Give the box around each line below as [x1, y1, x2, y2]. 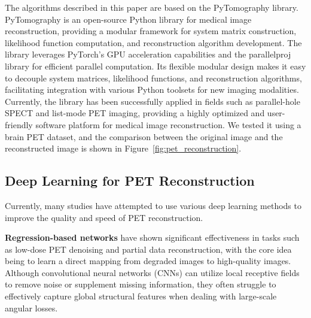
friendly [5, 118, 33, 131]
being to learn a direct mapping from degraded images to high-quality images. [5, 255, 291, 267]
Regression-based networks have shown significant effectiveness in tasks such [5, 231, 300, 244]
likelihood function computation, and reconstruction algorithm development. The [5, 36, 302, 49]
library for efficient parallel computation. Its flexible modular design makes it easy [5, 59, 306, 72]
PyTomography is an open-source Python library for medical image [5, 13, 252, 25]
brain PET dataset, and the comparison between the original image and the [5, 130, 283, 143]
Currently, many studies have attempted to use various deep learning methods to [5, 199, 301, 211]
